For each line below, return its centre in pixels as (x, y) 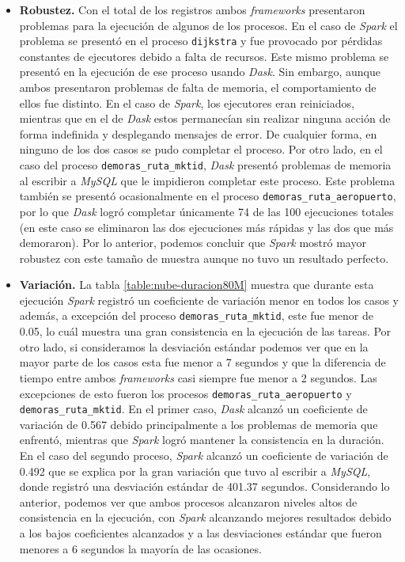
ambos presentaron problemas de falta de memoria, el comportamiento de (198, 87)
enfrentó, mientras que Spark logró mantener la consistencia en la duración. (202, 440)
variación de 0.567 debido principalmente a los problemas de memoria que (199, 424)
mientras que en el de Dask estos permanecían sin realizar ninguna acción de (205, 118)
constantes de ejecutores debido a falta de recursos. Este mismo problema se (204, 56)
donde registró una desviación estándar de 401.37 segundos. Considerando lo (204, 486)
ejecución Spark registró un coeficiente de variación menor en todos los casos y (209, 300)
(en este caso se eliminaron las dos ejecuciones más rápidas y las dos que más (206, 227)
